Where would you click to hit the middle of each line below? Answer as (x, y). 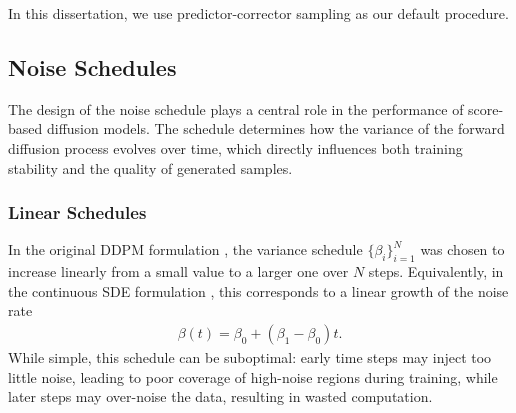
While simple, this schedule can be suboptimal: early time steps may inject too (250, 357)
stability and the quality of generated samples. (150, 167)
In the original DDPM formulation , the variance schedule (185, 249)
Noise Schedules (92, 66)
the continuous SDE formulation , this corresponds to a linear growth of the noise (258, 290)
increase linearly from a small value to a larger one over (178, 271)
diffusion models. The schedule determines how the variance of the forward (275, 128)
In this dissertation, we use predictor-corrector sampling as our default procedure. (258, 13)
